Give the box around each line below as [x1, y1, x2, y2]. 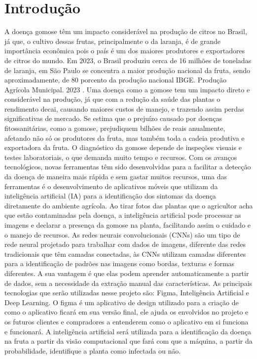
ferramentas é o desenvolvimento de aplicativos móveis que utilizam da [4, 181, 218, 191]
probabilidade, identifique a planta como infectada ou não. [4, 345, 181, 356]
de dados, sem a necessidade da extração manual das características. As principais [4, 278, 253, 288]
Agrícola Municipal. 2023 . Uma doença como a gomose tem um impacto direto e [4, 84, 250, 94]
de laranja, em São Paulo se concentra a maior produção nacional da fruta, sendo [4, 65, 250, 75]
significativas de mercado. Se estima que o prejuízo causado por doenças [4, 113, 222, 123]
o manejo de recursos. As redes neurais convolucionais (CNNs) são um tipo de [4, 229, 240, 239]
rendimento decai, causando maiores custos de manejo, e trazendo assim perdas [4, 103, 244, 114]
